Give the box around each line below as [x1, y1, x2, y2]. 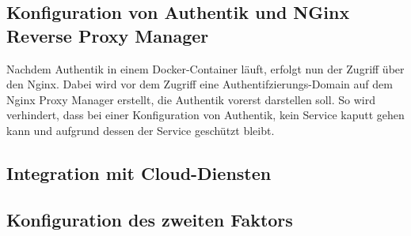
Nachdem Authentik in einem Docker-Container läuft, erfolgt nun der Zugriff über [6, 60, 405, 77]
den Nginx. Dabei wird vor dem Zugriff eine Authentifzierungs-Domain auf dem [6, 76, 393, 92]
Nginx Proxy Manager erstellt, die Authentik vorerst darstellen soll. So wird [6, 91, 375, 107]
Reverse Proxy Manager [6, 23, 209, 47]
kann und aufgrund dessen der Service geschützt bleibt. [6, 122, 275, 138]
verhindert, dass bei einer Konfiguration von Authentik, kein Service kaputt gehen [6, 107, 405, 123]
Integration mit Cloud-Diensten [6, 160, 272, 185]
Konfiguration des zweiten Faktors [6, 207, 293, 231]
